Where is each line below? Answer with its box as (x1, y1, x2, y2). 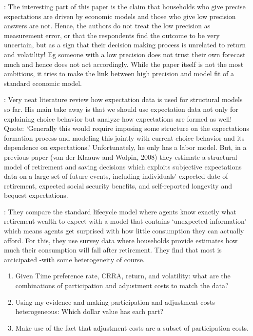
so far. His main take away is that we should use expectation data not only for (4, 104, 238, 114)
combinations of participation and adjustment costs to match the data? (15, 280, 229, 291)
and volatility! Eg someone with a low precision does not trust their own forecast (4, 49, 246, 59)
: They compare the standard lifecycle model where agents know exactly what (4, 206, 236, 216)
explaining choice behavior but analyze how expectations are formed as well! (4, 113, 232, 124)
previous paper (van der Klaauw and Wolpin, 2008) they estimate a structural (4, 151, 237, 162)
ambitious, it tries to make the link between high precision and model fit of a (4, 68, 234, 79)
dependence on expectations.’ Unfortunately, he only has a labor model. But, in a (4, 142, 247, 152)
